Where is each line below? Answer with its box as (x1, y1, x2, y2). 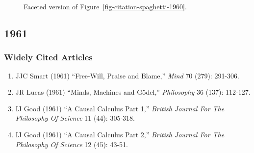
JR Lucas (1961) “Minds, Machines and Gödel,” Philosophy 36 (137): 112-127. (15, 87, 251, 97)
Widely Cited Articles (4, 51, 93, 63)
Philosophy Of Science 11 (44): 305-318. (15, 113, 135, 123)
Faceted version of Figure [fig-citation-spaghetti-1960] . (24, 1, 187, 11)
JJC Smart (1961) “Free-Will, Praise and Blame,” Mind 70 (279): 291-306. (15, 70, 239, 80)
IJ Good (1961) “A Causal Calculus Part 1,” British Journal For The (15, 103, 225, 113)
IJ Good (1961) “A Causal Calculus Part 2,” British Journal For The (15, 129, 225, 139)
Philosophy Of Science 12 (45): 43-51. (15, 139, 128, 149)
